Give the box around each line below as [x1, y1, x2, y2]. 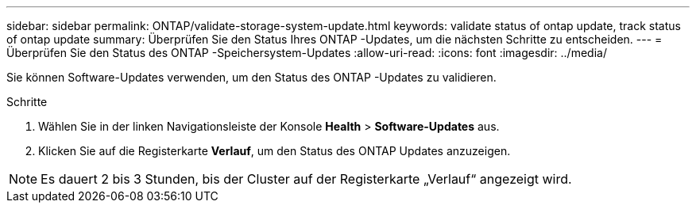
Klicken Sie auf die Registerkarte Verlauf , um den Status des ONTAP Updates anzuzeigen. [38, 144, 511, 158]
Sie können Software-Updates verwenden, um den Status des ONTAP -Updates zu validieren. [6, 70, 497, 84]
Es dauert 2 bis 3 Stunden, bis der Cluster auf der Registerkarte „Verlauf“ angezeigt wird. [41, 171, 572, 187]
